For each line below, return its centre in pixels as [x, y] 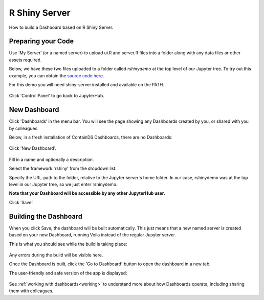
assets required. [25, 60]
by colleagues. [24, 128]
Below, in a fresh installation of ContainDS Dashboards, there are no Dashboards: [91, 138]
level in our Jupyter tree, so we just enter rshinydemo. [63, 185]
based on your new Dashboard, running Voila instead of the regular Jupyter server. [92, 235]
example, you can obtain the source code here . [57, 75]
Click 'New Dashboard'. [33, 148]
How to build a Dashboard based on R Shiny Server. [61, 27]
